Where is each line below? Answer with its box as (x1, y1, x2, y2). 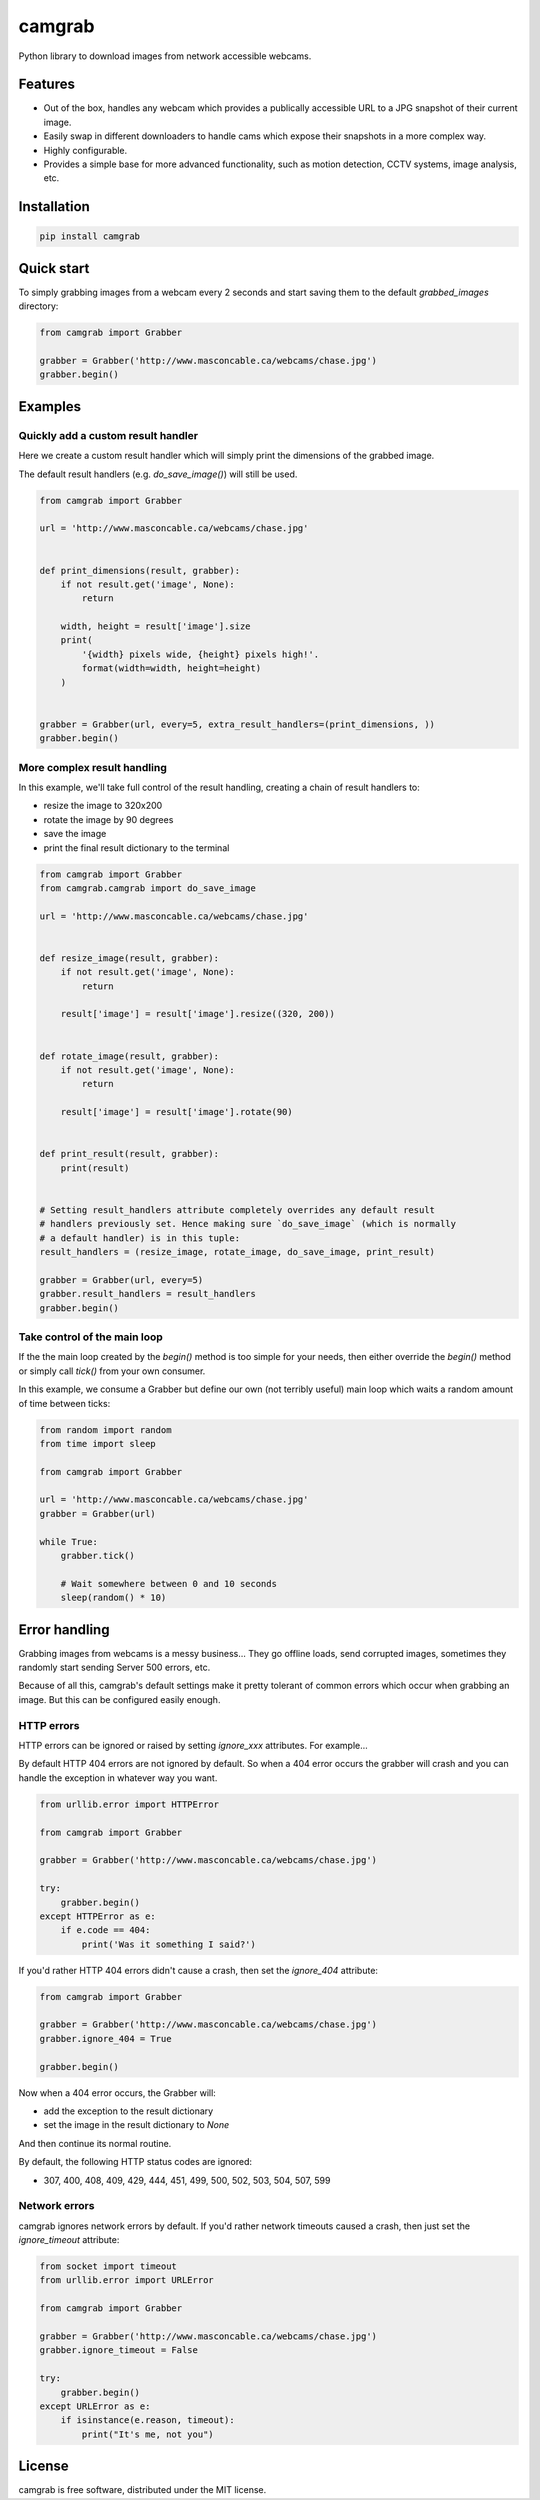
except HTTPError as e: (39, 1910, 157, 1922)
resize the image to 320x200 (43, 800, 163, 812)
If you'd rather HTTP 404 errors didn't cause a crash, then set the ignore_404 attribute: (18, 1964, 379, 1976)
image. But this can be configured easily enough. (18, 1693, 221, 1705)
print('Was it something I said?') (81, 1938, 257, 1950)
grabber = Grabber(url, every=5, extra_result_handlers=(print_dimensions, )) (39, 718, 435, 730)
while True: (39, 1536, 99, 1547)
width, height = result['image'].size (60, 621, 251, 632)
